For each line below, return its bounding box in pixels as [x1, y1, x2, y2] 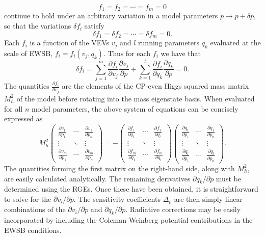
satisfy [84, 20, 104, 31]
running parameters [138, 37, 200, 48]
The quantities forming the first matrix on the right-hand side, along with [4, 163, 235, 173]
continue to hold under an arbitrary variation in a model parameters [4, 10, 218, 21]
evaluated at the [210, 37, 261, 48]
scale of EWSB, [4, 47, 52, 58]
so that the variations [4, 20, 71, 31]
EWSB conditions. [4, 224, 62, 235]
